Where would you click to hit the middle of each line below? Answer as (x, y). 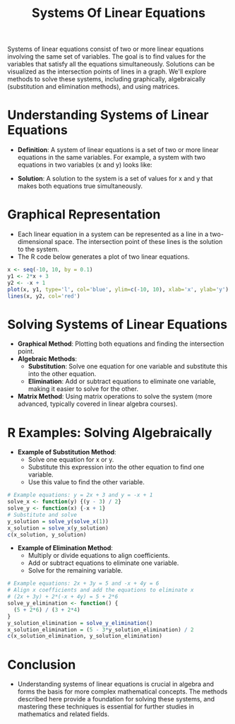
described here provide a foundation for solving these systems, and (116, 699)
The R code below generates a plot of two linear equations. (103, 257)
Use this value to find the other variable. (86, 482)
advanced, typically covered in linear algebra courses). (97, 404)
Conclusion (42, 664)
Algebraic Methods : (47, 359)
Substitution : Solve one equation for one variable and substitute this (128, 366)
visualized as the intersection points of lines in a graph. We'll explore (107, 71)
